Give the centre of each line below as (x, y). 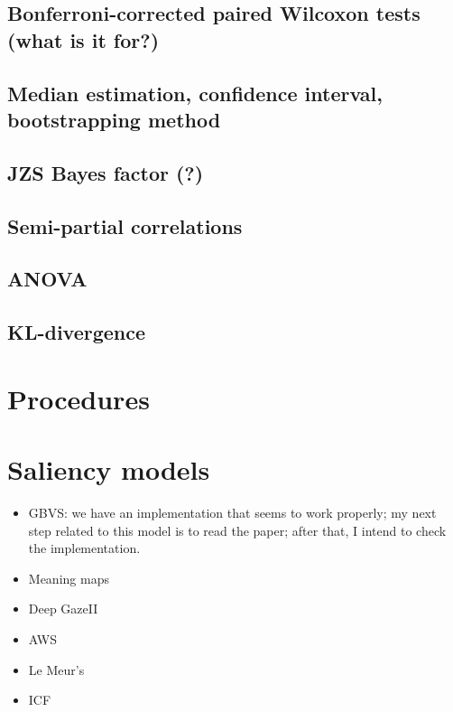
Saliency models (109, 469)
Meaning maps (69, 578)
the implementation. (84, 548)
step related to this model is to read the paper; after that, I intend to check (237, 530)
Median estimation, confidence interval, (195, 93)
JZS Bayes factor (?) (106, 172)
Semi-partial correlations (125, 225)
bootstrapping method (114, 119)
